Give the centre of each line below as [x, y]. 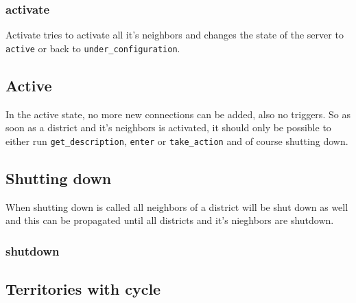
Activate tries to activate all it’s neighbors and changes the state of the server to [175, 35]
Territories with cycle [83, 289]
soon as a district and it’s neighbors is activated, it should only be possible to [168, 127]
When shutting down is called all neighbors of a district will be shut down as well [177, 206]
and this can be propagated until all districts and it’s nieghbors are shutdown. [170, 220]
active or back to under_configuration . [93, 48]
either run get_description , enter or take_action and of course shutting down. [177, 141]
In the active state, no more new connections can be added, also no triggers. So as [178, 114]
